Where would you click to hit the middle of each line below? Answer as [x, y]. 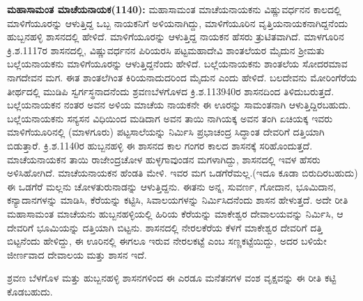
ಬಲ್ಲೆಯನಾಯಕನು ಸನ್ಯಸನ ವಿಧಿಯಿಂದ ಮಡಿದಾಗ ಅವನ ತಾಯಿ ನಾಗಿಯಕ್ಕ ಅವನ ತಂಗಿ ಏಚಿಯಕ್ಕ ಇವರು [170, 118]
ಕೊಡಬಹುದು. [30, 291]
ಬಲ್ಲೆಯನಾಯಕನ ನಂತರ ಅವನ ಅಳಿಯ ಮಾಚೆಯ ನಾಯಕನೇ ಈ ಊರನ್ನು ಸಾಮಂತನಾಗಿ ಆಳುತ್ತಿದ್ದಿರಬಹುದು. [179, 105]
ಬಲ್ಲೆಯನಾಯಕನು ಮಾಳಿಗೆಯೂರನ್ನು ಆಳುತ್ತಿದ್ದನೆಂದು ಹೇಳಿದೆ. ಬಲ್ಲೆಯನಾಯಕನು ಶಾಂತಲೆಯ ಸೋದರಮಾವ [177, 64]
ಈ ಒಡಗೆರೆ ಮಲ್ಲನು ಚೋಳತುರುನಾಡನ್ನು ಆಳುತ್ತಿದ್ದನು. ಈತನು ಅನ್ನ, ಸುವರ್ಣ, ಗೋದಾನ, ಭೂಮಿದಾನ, [172, 186]
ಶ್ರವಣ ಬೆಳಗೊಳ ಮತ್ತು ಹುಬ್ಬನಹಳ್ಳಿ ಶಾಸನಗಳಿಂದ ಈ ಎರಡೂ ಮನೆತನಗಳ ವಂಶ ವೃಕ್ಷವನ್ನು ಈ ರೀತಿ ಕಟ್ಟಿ [172, 278]
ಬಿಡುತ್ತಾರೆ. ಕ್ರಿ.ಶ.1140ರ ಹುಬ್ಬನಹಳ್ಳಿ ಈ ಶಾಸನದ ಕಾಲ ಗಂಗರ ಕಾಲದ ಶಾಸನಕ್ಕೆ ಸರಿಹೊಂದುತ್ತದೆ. [160, 145]
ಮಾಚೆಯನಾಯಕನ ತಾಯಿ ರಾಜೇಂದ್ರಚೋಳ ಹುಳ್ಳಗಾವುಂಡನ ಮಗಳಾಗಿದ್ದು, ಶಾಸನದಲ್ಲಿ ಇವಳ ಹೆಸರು [164, 159]
